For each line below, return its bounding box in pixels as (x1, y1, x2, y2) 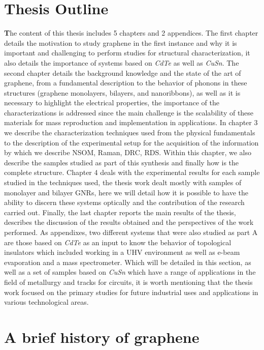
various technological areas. (4, 297, 89, 307)
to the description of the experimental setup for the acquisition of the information (4, 137, 259, 148)
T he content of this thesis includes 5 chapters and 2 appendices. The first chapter (4, 27, 258, 38)
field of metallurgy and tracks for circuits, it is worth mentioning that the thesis (4, 276, 253, 287)
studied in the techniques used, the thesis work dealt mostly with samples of (4, 177, 242, 188)
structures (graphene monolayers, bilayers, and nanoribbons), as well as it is (4, 87, 241, 98)
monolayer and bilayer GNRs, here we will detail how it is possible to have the (4, 187, 248, 197)
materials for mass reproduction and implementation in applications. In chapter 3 (4, 117, 258, 128)
